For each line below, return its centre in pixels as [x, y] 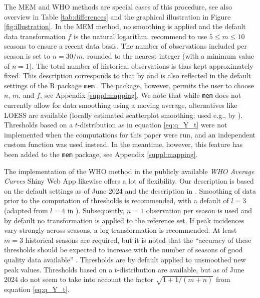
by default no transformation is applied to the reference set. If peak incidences [124, 220]
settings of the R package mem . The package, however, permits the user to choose [129, 85]
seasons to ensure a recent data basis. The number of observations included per [125, 46]
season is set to [27, 55]
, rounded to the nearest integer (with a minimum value [169, 55]
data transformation [35, 36]
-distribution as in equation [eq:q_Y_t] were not [152, 125]
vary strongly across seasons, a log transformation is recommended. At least [120, 230]
